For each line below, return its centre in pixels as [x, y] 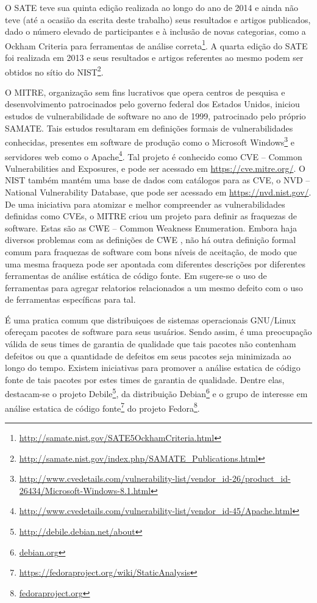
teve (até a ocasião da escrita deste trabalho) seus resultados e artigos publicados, [158, 19]
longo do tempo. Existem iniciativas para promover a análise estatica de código [153, 368]
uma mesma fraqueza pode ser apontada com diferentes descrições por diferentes [155, 263]
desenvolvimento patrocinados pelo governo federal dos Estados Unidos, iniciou [152, 104]
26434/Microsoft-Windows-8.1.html [85, 490]
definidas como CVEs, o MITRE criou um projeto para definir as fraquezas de [151, 216]
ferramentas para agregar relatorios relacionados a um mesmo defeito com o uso [154, 287]
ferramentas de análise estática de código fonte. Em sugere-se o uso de [136, 276]
